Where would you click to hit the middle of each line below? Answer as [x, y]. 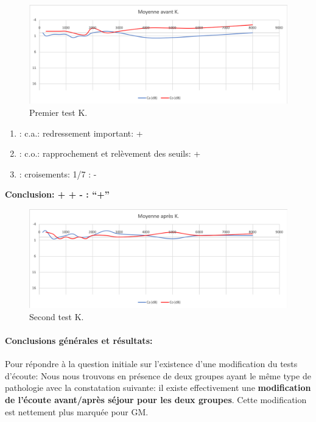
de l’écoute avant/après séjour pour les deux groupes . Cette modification [156, 399]
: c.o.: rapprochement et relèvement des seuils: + [110, 153]
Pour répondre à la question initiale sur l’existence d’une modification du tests [151, 364]
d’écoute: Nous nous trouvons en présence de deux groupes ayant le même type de [158, 375]
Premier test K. [58, 112]
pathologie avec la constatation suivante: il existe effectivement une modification [158, 388]
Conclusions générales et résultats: [79, 340]
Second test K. [57, 316]
